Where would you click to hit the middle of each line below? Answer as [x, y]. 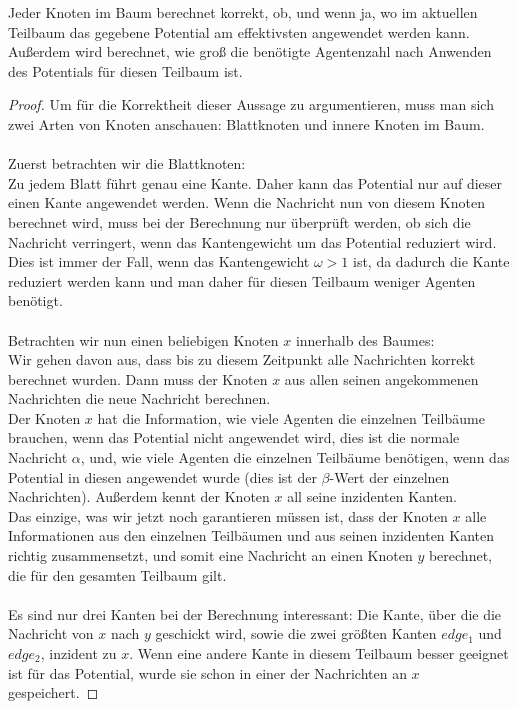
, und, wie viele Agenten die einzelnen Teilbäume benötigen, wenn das [295, 457]
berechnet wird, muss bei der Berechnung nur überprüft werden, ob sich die [239, 221]
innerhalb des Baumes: [365, 339]
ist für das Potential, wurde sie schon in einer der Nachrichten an [207, 672]
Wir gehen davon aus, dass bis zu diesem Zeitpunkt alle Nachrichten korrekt [242, 359]
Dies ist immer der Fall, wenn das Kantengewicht [159, 261]
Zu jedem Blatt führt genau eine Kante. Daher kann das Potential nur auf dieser [255, 182]
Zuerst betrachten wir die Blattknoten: [127, 163]
